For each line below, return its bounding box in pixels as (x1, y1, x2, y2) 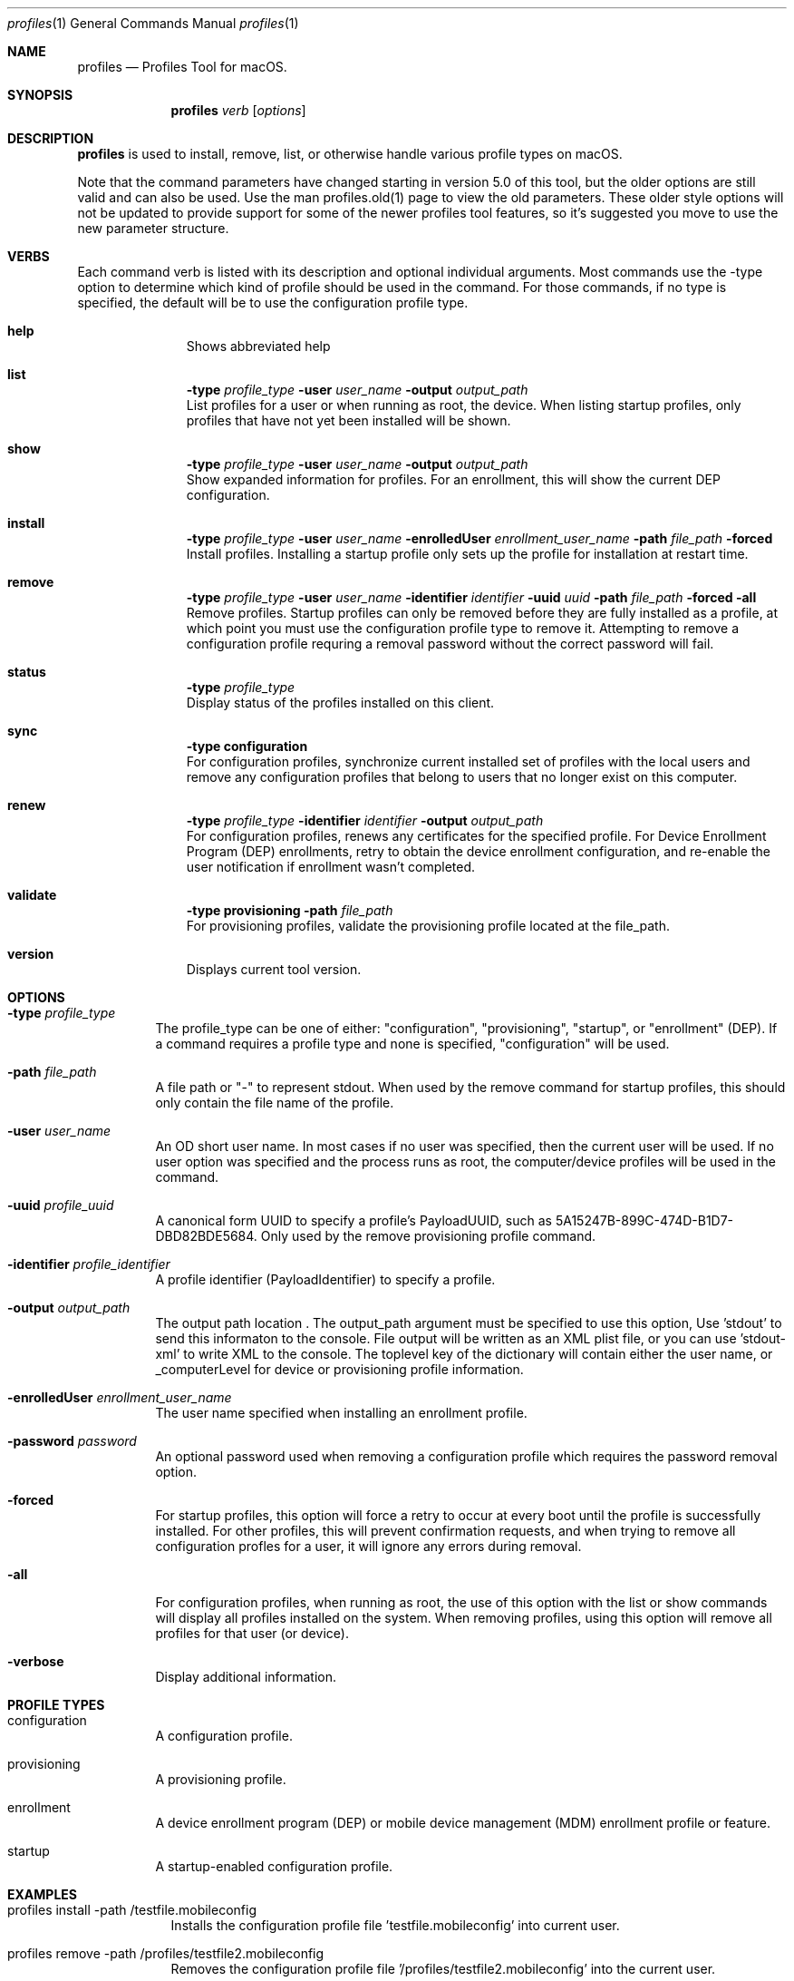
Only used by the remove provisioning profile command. (260, 1228, 596, 1244)
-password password (7, 1433, 137, 1449)
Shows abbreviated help (186, 338, 331, 354)
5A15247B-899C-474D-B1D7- (555, 1213, 734, 1228)
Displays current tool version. (186, 961, 362, 977)
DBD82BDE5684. (155, 1228, 257, 1244)
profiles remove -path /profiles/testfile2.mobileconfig (7, 1946, 324, 1961)
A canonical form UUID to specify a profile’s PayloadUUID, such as (155, 1213, 552, 1228)
